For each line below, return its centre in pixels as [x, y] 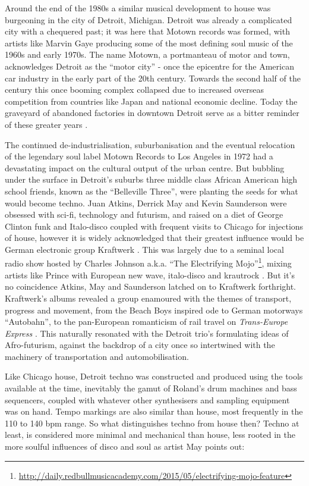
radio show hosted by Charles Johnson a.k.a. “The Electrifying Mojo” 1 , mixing [148, 262]
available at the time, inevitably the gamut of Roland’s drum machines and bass [151, 388]
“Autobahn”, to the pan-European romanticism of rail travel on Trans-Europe [146, 322]
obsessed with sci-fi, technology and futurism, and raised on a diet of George [144, 214]
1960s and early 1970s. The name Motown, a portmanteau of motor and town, [147, 54]
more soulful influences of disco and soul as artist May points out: [125, 446]
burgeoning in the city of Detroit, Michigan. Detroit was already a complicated [149, 19]
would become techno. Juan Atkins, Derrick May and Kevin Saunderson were [146, 203]
